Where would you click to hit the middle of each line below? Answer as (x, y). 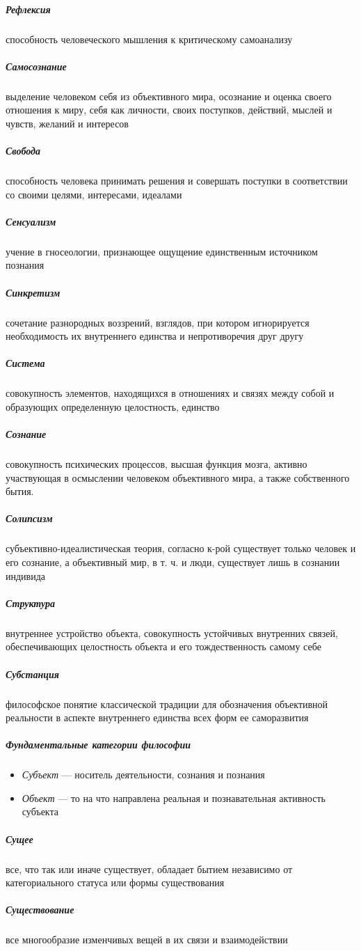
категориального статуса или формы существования (115, 882)
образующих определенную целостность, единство (113, 406)
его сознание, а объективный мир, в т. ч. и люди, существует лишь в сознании (173, 562)
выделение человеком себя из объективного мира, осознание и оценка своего (169, 96)
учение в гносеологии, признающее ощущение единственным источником (162, 251)
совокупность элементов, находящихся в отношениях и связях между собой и (170, 393)
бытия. (20, 491)
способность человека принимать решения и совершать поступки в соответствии (177, 181)
